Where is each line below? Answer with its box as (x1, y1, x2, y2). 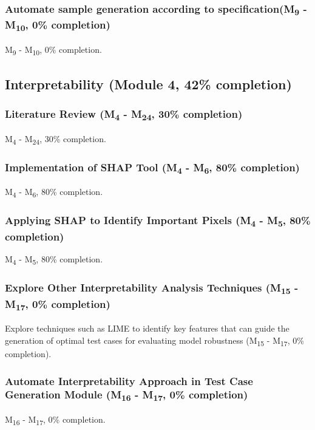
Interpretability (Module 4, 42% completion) (5, 74, 292, 93)
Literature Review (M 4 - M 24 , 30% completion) (5, 106, 243, 123)
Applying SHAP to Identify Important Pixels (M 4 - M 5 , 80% (5, 213, 311, 230)
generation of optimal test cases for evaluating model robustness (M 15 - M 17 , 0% (5, 333, 304, 348)
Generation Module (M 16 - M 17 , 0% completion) (5, 387, 248, 404)
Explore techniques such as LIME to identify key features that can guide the (5, 322, 290, 335)
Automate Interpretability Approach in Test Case (5, 373, 253, 388)
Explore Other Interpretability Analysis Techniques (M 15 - (5, 280, 299, 297)
